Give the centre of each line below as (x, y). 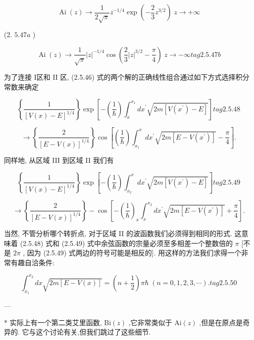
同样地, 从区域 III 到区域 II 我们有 (59, 160)
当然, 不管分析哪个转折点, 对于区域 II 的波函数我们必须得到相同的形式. (118, 233)
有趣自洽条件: (32, 262)
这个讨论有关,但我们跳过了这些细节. (93, 332)
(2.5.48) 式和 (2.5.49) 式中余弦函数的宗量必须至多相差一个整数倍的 (126, 243)
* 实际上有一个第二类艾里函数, (53, 322)
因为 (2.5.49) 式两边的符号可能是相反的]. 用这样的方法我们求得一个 (134, 253)
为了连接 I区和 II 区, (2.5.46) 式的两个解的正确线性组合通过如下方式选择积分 (127, 77)
